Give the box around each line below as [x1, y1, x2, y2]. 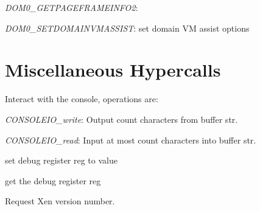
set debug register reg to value [5, 154, 118, 167]
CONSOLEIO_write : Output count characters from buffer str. [5, 112, 238, 125]
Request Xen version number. [5, 195, 115, 207]
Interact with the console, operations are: [5, 92, 158, 105]
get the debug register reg [5, 174, 101, 187]
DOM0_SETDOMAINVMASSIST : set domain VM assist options [5, 21, 250, 34]
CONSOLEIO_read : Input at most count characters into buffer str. [5, 133, 256, 146]
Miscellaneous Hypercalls [5, 57, 221, 82]
